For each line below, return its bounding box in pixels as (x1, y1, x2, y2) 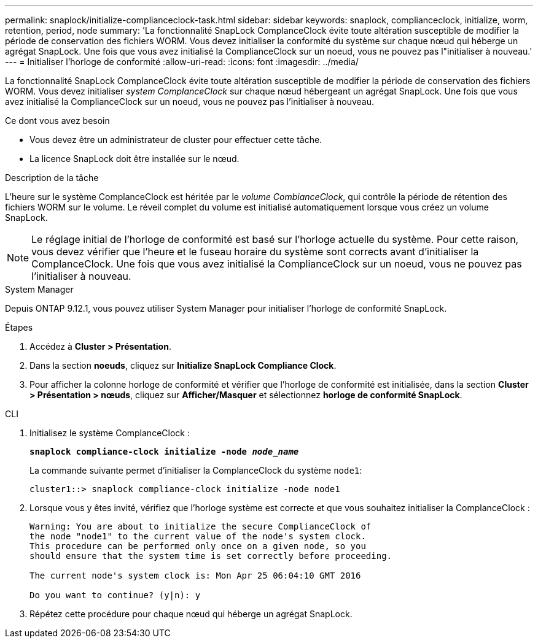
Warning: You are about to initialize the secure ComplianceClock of (29, 522, 372, 531)
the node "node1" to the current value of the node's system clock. (29, 531, 366, 541)
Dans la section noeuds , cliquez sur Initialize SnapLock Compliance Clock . (29, 360, 337, 371)
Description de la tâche (5, 172, 99, 183)
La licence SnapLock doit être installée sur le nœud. (29, 153, 240, 164)
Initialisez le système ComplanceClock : (29, 428, 190, 438)
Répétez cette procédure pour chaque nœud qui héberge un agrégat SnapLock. (29, 609, 353, 619)
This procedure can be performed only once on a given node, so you (29, 541, 366, 551)
